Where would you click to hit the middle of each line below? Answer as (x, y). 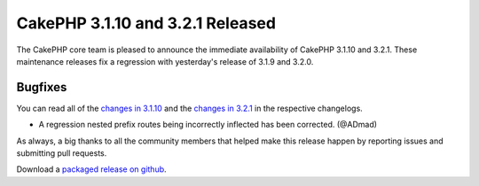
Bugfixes (42, 87)
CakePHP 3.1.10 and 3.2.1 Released (146, 23)
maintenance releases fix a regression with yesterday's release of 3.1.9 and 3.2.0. (165, 61)
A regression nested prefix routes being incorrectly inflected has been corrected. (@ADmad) (208, 125)
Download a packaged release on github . (92, 169)
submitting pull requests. (62, 153)
